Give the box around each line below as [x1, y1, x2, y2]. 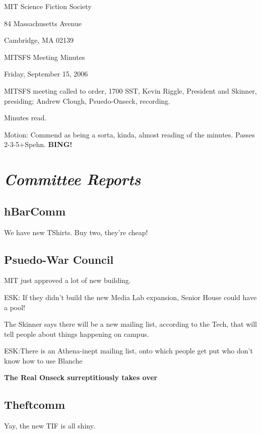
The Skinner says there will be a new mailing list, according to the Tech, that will [4, 319, 257, 329]
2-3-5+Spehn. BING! [4, 139, 73, 150]
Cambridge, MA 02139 [4, 35, 74, 45]
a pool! [4, 302, 26, 312]
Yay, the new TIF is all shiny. [4, 420, 95, 431]
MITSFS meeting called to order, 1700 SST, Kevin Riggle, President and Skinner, [4, 85, 257, 96]
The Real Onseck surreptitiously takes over [4, 372, 158, 383]
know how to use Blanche [4, 355, 83, 366]
